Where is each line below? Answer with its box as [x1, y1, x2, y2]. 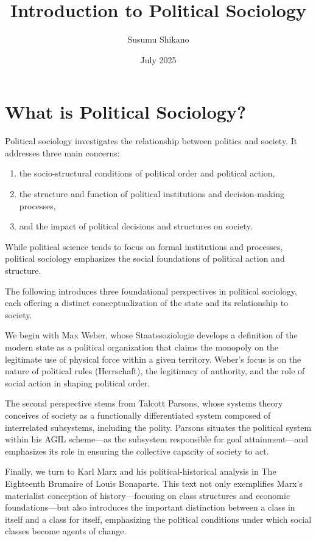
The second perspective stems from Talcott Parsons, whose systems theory [5, 397, 283, 410]
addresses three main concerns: [5, 146, 120, 159]
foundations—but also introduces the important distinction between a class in [5, 501, 295, 514]
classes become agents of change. [5, 525, 127, 537]
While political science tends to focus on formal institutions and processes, [5, 240, 283, 253]
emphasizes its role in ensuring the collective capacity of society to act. [5, 444, 269, 457]
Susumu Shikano [127, 33, 189, 46]
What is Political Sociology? [5, 99, 247, 124]
